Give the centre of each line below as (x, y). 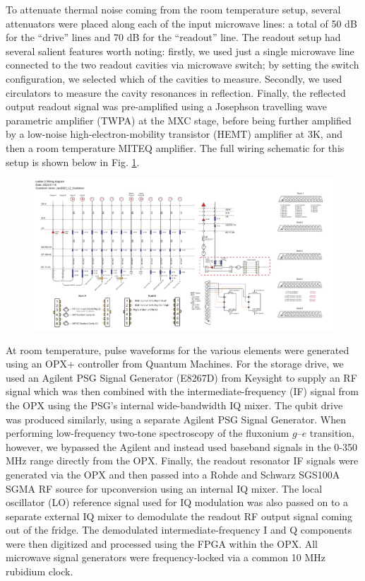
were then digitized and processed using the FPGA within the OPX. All (162, 543)
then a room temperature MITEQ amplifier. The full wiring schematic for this (175, 147)
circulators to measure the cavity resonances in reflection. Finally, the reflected (176, 92)
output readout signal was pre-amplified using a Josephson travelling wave (166, 106)
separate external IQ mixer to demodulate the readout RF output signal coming (179, 516)
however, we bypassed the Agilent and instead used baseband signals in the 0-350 (181, 446)
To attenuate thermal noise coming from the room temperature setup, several (173, 9)
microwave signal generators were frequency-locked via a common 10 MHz (166, 557)
